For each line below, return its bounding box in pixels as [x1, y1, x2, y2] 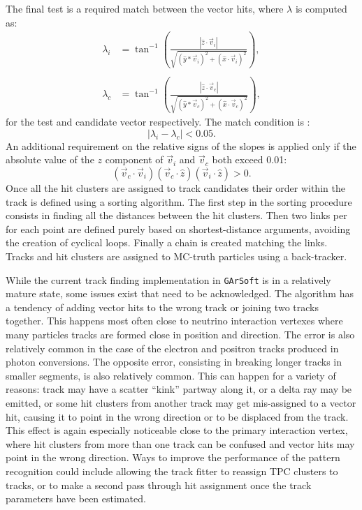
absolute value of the [6, 152, 94, 167]
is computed [295, 1, 347, 15]
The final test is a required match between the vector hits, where [6, 1, 284, 15]
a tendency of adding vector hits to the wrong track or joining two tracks [6, 299, 319, 314]
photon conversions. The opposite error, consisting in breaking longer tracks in [6, 354, 342, 369]
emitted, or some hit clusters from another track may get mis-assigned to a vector [6, 395, 356, 410]
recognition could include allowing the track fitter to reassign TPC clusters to [6, 463, 338, 478]
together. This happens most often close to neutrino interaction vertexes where [6, 313, 343, 328]
